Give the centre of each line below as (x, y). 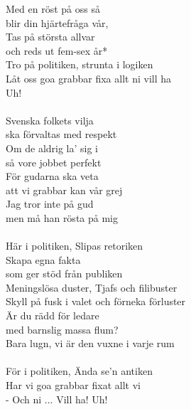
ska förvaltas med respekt (61, 134)
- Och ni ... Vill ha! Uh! (57, 399)
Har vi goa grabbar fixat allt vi (73, 385)
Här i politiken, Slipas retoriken (75, 246)
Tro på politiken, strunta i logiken (80, 64)
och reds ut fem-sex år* (57, 50)
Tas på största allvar (50, 37)
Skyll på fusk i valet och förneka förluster (96, 301)
